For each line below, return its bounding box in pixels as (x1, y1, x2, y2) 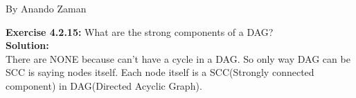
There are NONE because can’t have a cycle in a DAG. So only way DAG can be (6, 51, 350, 66)
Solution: (6, 38, 49, 52)
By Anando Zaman (6, 1, 87, 15)
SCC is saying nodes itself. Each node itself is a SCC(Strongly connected (6, 65, 314, 79)
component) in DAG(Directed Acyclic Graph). (6, 78, 202, 92)
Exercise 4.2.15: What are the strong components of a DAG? (6, 24, 274, 39)
